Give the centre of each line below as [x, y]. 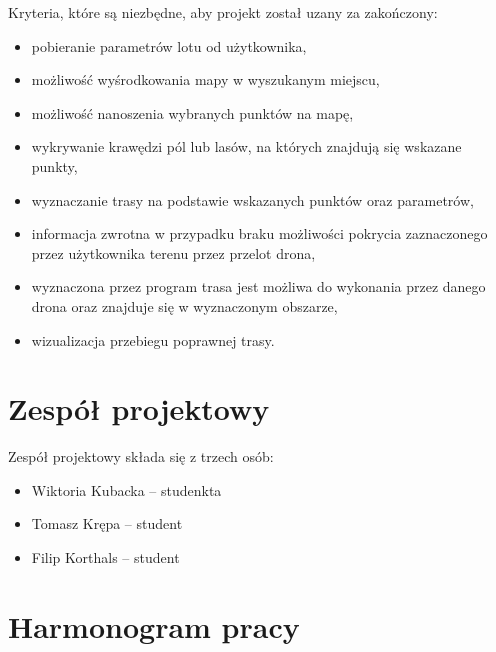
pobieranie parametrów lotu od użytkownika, [169, 45]
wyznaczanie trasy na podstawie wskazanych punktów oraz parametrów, [252, 199]
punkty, [54, 165]
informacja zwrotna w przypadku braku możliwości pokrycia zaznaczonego [259, 233]
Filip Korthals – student [105, 557]
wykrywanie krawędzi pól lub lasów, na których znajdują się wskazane [246, 146]
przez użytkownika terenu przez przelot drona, [173, 252]
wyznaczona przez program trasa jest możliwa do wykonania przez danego [258, 286]
